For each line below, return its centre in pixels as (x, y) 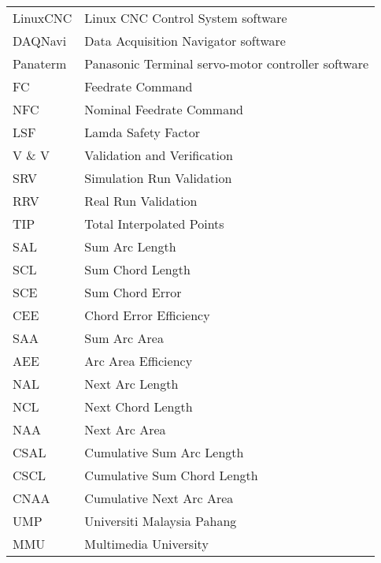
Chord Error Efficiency (147, 315)
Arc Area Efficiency (139, 361)
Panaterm (40, 63)
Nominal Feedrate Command (164, 109)
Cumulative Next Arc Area (159, 498)
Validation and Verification (159, 155)
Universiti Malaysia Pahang (161, 521)
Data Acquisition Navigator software (185, 41)
